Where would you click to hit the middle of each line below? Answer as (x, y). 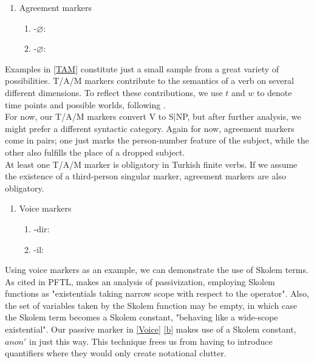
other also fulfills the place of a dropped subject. (95, 152)
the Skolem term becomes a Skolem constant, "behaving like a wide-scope (142, 317)
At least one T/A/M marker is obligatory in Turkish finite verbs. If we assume (151, 164)
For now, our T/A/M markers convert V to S (89, 116)
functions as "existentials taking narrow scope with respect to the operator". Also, (157, 293)
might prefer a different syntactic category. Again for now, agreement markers (150, 128)
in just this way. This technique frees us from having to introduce (151, 341)
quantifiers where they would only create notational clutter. (116, 353)
